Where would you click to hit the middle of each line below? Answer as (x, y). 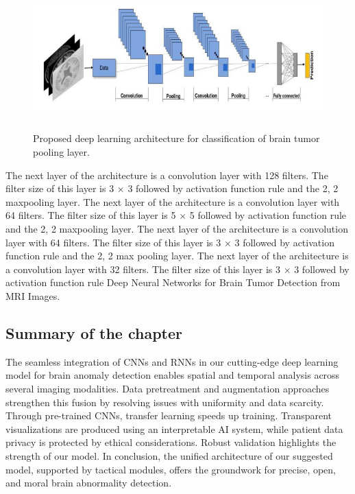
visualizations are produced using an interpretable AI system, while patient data (174, 428)
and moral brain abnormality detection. (89, 483)
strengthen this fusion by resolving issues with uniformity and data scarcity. (165, 402)
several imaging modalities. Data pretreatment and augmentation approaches (168, 388)
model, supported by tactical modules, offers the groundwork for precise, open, (171, 469)
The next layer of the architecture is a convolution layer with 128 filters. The (167, 175)
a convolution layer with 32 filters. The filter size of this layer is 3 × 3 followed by (177, 269)
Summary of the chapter (94, 332)
